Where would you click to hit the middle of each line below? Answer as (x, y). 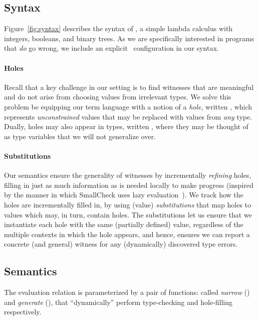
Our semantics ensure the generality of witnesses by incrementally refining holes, (128, 175)
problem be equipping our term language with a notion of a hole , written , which (128, 106)
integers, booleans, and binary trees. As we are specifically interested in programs (129, 38)
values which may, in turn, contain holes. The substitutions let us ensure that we (128, 214)
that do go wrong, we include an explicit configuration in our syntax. (111, 48)
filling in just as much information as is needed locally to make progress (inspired (129, 185)
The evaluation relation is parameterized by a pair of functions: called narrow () (127, 292)
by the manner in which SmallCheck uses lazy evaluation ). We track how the (124, 195)
